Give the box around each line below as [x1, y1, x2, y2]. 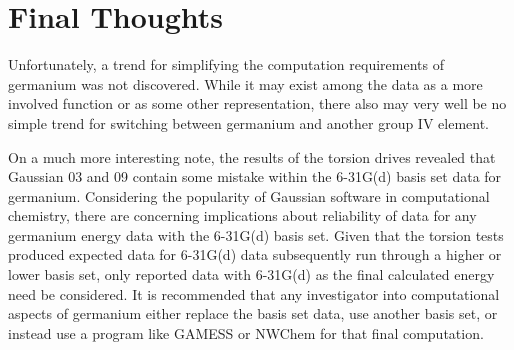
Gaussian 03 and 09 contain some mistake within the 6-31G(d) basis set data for [8, 166, 502, 187]
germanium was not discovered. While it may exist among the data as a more [8, 73, 483, 94]
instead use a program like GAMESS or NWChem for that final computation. [8, 322, 484, 343]
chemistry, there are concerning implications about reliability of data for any [8, 205, 477, 226]
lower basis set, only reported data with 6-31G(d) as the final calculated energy [8, 264, 495, 285]
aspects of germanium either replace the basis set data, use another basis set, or [8, 303, 498, 324]
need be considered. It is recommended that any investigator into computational [8, 283, 500, 304]
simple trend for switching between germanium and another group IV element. [8, 112, 490, 133]
